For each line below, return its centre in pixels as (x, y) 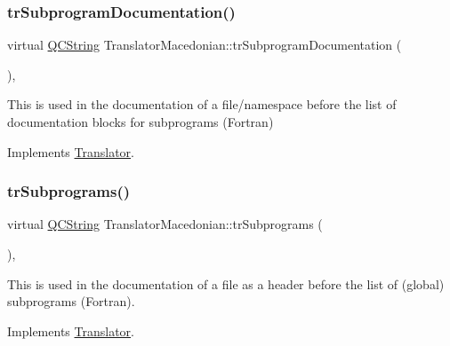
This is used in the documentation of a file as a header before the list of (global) (226, 283)
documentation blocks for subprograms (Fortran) (141, 122)
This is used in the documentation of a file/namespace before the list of (202, 104)
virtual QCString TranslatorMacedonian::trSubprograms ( (165, 224)
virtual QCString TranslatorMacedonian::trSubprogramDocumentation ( (205, 45)
